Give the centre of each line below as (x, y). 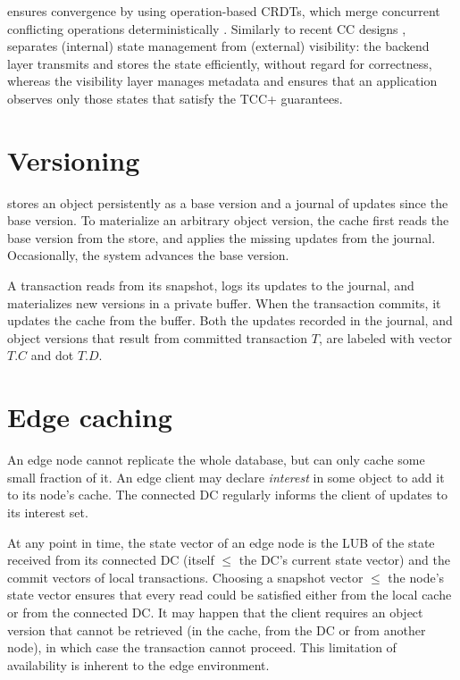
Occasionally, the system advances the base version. (148, 255)
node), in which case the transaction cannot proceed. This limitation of (202, 647)
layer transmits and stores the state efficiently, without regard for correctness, (220, 63)
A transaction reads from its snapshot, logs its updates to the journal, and (211, 285)
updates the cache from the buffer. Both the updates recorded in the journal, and (230, 320)
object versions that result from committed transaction (158, 337)
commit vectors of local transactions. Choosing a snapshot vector (185, 577)
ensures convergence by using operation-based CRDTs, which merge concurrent (224, 11)
